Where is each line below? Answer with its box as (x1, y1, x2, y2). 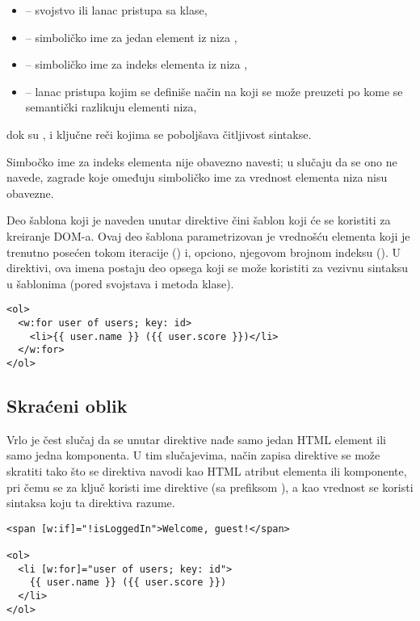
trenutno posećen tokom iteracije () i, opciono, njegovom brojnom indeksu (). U (6, 243, 401, 260)
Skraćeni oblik (6, 392, 128, 417)
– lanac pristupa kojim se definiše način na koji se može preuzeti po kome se (25, 82, 403, 99)
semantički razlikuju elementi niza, (25, 99, 197, 115)
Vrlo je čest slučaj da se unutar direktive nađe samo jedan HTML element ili (6, 430, 386, 447)
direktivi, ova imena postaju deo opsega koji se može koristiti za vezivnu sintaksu (6, 259, 409, 276)
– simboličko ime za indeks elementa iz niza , (25, 56, 248, 73)
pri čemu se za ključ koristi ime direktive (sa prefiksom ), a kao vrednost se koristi (6, 478, 414, 495)
